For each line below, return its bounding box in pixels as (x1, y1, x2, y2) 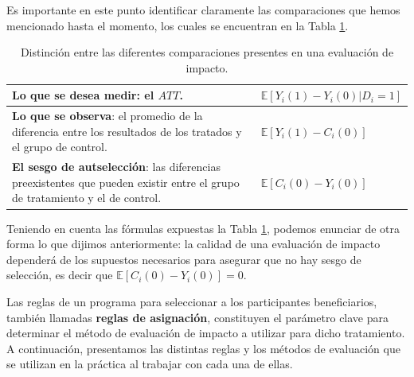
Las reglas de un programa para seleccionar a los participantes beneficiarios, (6, 293, 377, 309)
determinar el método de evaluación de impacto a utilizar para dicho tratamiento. (6, 325, 405, 341)
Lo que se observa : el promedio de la (12, 107, 203, 124)
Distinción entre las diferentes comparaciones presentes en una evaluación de (20, 44, 394, 60)
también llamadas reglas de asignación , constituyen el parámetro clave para (6, 309, 389, 325)
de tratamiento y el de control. (12, 189, 162, 206)
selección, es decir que (6, 266, 113, 283)
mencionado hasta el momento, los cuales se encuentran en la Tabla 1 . (6, 17, 349, 33)
